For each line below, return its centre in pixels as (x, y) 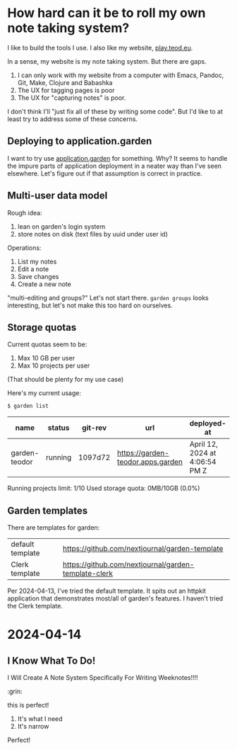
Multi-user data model (57, 196)
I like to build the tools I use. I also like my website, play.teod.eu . (100, 47)
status (59, 428)
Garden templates (48, 510)
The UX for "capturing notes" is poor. (72, 98)
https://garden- (143, 453)
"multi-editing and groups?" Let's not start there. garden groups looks (108, 297)
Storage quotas (42, 327)
